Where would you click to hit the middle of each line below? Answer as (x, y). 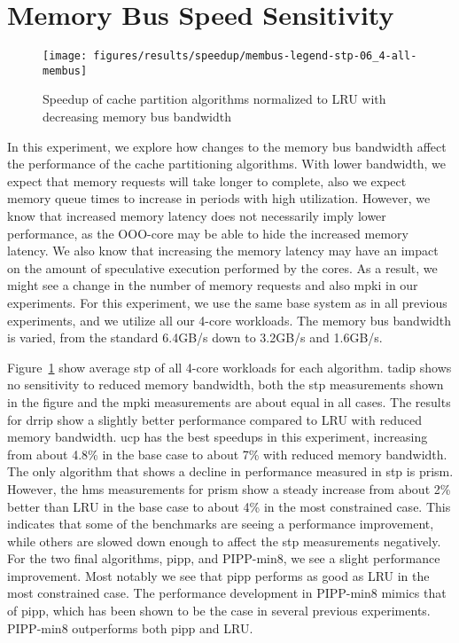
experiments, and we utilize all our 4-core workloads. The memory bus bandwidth (229, 320)
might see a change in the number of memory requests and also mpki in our (213, 285)
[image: (65, 56)
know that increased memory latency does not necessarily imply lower (197, 216)
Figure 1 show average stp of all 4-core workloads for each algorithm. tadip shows (229, 367)
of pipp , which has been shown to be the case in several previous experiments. (219, 611)
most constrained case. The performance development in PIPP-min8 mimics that (227, 593)
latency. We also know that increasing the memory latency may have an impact (223, 251)
